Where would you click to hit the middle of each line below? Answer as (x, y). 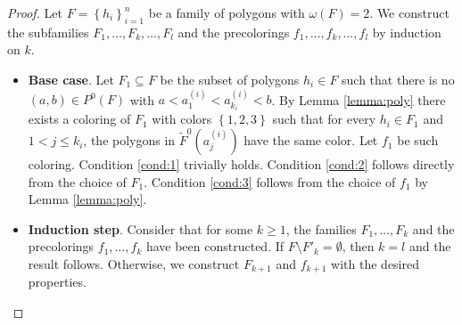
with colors (182, 119)
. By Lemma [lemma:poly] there (359, 99)
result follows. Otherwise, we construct (134, 264)
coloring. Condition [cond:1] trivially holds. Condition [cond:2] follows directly (241, 164)
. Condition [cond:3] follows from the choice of (270, 181)
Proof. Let (35, 12)
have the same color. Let (311, 140)
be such (418, 140)
